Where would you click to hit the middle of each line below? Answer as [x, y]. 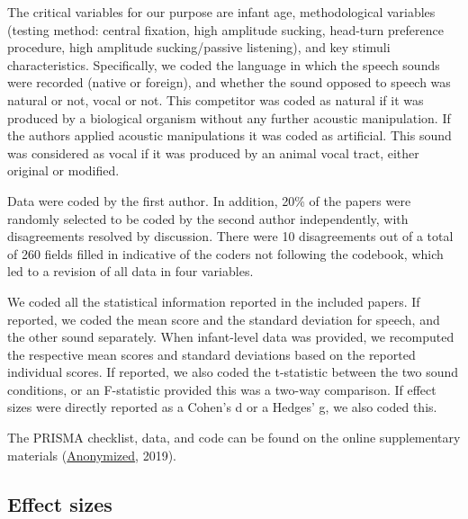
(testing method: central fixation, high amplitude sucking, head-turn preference [225, 29]
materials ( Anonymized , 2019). [92, 455]
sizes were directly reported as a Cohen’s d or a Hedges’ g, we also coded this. [222, 407]
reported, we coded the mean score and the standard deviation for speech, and [224, 319]
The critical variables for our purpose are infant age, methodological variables [221, 12]
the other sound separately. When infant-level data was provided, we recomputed [231, 337]
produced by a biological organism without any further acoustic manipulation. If [229, 117]
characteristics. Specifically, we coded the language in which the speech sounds [224, 64]
